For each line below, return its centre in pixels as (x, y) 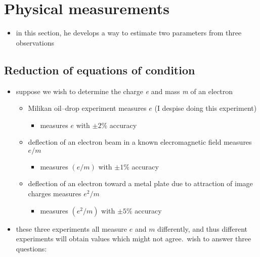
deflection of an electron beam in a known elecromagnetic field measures (140, 142)
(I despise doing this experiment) (206, 108)
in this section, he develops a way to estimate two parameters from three (129, 33)
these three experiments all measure (72, 228)
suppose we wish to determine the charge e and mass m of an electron (124, 91)
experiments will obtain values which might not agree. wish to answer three (134, 239)
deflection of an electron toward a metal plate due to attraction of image (140, 183)
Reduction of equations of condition (100, 70)
